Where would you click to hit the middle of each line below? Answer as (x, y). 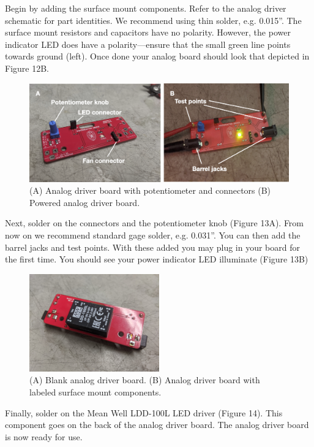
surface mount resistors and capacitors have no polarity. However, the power (148, 32)
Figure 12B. (27, 68)
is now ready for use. (44, 436)
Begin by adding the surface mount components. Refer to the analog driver (146, 8)
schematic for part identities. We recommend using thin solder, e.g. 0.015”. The (153, 20)
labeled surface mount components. (95, 392)
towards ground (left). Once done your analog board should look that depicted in (157, 56)
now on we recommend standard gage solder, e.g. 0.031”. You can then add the (153, 235)
